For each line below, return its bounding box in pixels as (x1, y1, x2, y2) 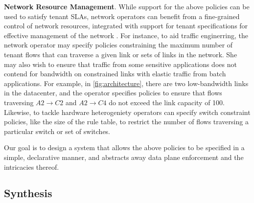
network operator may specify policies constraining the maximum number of (4, 40, 233, 50)
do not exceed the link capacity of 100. (109, 97, 225, 107)
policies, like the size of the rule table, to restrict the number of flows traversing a (4, 116, 249, 127)
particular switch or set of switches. (4, 126, 111, 136)
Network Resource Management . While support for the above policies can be (4, 1, 250, 11)
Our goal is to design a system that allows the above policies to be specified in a (4, 142, 245, 153)
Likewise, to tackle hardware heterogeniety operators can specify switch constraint (4, 107, 251, 117)
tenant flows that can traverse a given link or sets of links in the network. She (4, 49, 237, 59)
